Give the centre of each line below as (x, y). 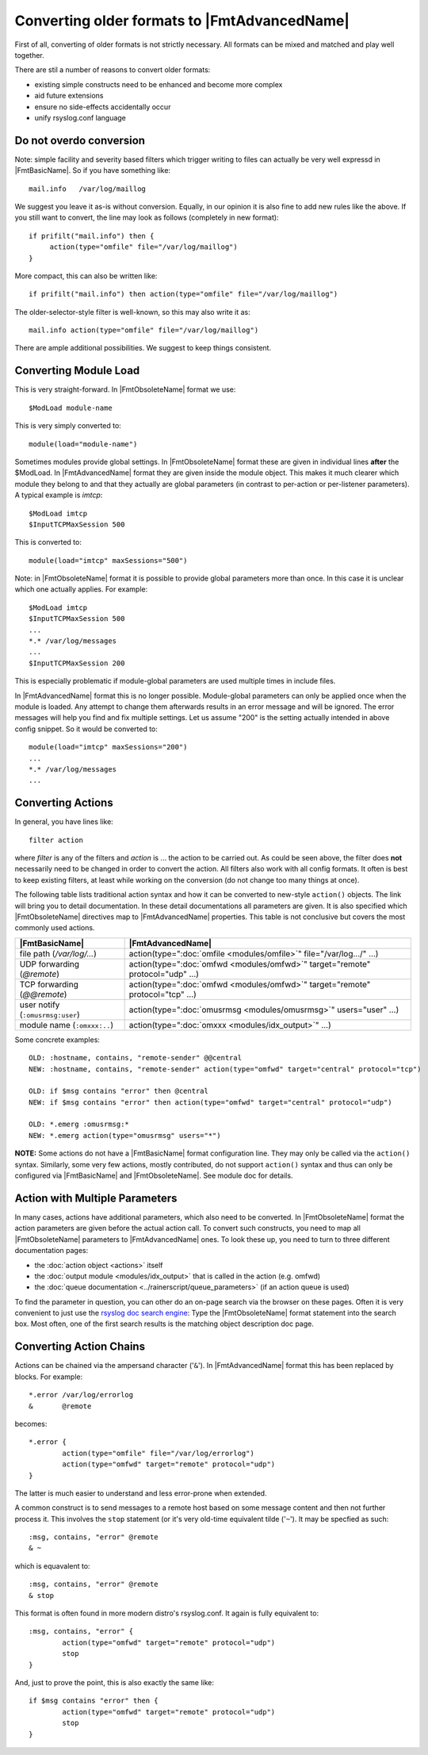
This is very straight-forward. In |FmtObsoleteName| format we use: (125, 389)
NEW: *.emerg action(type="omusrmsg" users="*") (125, 1135)
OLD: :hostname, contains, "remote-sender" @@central (135, 1058)
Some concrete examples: (57, 1040)
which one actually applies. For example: (81, 589)
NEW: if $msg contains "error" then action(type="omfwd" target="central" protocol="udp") (210, 1102)
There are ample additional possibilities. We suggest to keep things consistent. (143, 348)
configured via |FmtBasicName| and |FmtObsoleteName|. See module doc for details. (154, 1176)
